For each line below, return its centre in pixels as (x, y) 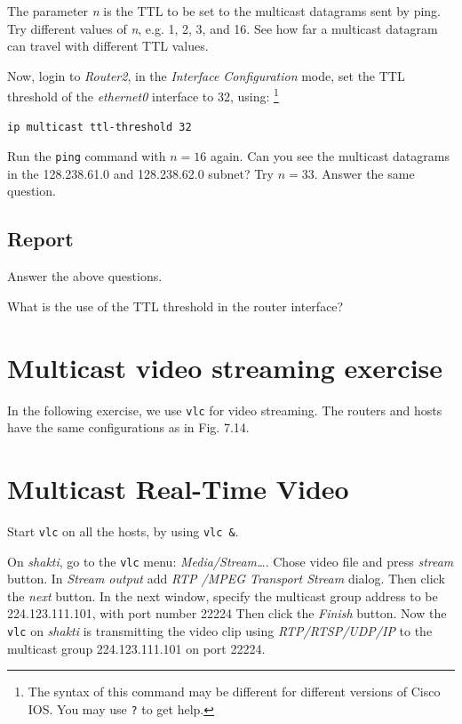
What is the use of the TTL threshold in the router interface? (175, 306)
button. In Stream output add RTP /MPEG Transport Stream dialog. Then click (226, 579)
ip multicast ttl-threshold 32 (100, 127)
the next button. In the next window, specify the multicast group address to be (223, 595)
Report (40, 239)
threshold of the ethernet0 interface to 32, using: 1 (143, 95)
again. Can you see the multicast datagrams (330, 156)
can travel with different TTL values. (108, 46)
